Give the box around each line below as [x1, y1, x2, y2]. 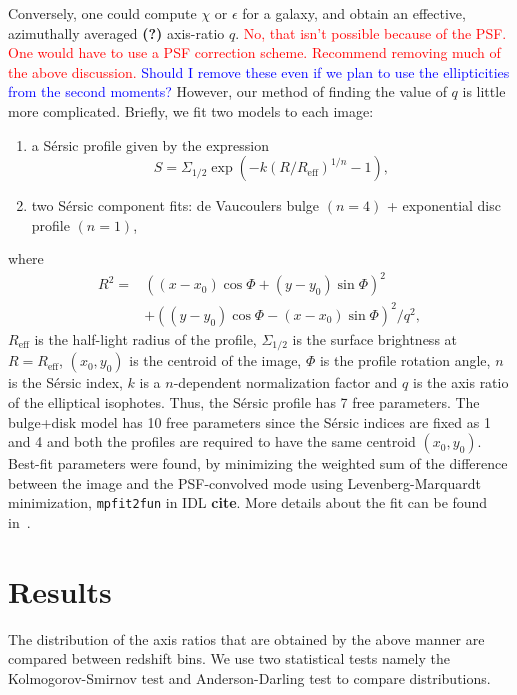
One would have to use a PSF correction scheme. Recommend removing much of [8, 42, 501, 63]
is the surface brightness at [292, 329, 458, 349]
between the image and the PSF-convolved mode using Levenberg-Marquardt [8, 472, 481, 493]
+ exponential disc [386, 195, 501, 216]
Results [8, 570, 112, 611]
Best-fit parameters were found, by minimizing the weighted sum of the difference [8, 453, 508, 474]
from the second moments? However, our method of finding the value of [8, 81, 447, 102]
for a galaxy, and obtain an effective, [242, 3, 466, 23]
